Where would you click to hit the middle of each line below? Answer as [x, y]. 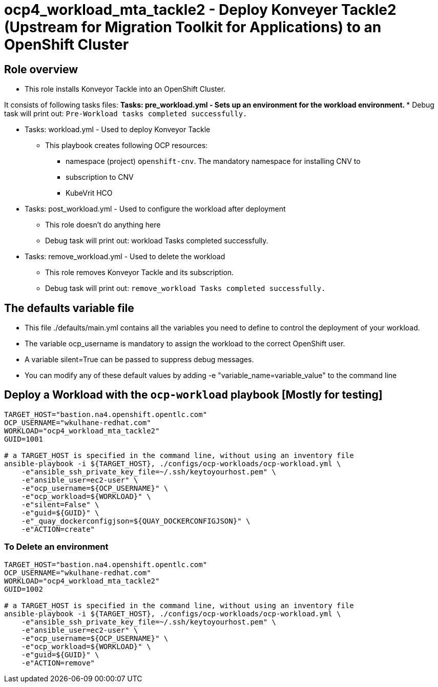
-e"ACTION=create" [58, 529]
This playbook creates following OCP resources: [127, 145]
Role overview [41, 69]
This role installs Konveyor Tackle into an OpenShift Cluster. [125, 89]
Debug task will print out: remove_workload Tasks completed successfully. [185, 288]
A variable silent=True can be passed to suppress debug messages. [139, 360]
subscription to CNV [100, 177]
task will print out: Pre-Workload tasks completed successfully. [126, 114]
